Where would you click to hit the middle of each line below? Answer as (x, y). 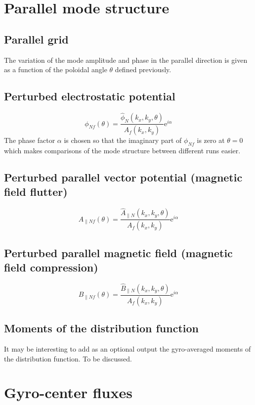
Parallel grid (36, 39)
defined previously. (143, 69)
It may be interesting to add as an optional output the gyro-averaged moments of (127, 349)
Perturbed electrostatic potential (90, 96)
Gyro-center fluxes (68, 392)
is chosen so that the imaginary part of (123, 140)
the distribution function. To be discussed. (68, 358)
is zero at (211, 140)
